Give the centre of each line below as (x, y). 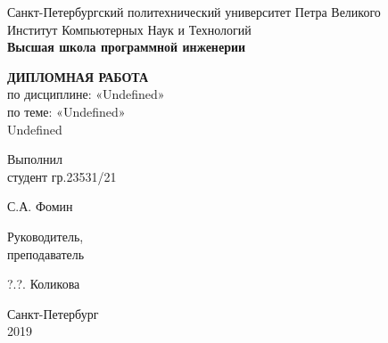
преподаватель (46, 253)
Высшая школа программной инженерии (127, 47)
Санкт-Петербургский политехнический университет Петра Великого (194, 12)
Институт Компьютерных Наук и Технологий (129, 29)
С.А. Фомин (40, 206)
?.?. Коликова (44, 284)
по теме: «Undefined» (66, 111)
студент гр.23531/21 (62, 176)
